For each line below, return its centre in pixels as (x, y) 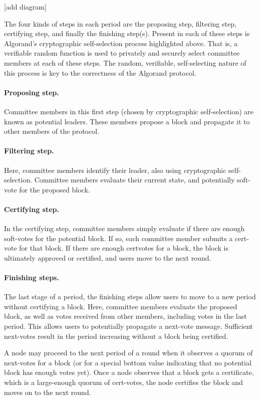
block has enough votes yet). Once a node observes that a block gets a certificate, (129, 372)
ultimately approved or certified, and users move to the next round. (108, 257)
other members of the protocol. (52, 131)
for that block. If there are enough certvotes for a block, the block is (124, 248)
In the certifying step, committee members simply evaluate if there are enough (124, 228)
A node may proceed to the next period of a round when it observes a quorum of (128, 353)
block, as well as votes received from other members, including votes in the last (125, 316)
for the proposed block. (55, 189)
